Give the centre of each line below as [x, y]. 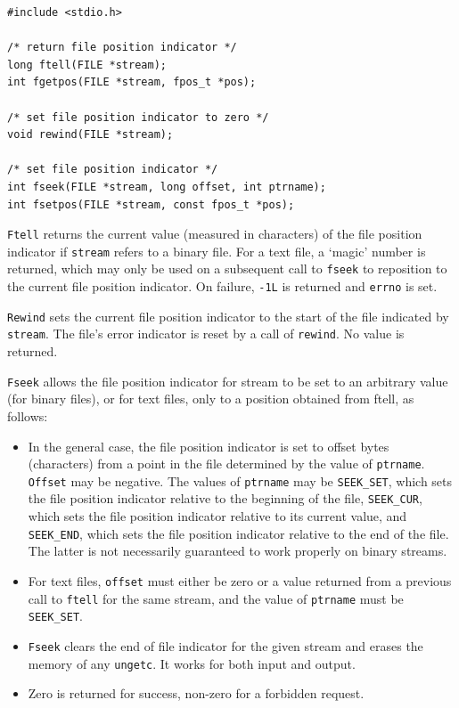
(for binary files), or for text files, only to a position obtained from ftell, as [211, 399]
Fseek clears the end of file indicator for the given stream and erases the [225, 645]
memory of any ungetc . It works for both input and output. [192, 663]
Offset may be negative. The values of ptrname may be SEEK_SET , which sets [240, 480]
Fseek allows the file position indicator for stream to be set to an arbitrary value [228, 381]
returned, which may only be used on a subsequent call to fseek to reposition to [227, 269]
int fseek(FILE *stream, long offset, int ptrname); [167, 187]
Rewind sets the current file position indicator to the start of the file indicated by [228, 316]
